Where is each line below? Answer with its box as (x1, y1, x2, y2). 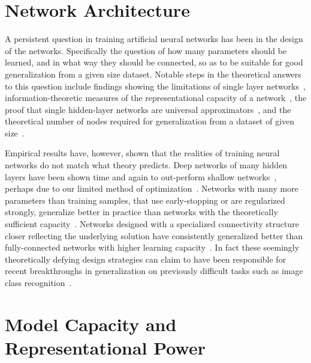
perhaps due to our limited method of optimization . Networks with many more (5, 182, 298, 195)
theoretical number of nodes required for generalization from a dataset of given (5, 115, 295, 127)
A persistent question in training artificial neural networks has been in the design (5, 32, 303, 45)
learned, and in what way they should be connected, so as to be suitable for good (5, 56, 303, 69)
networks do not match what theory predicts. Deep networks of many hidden (5, 159, 288, 171)
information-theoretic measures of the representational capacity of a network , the (5, 91, 307, 104)
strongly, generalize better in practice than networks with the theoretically (5, 206, 278, 218)
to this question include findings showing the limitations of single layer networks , (5, 79, 306, 92)
